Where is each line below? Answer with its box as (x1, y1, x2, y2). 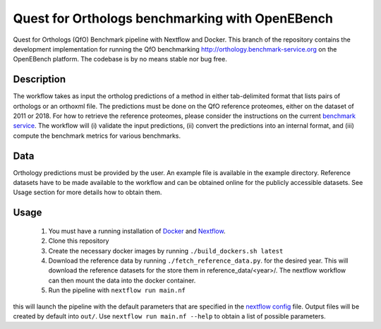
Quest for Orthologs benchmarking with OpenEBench (13, 11, 333, 26)
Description (13, 73, 66, 85)
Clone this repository (48, 237, 109, 245)
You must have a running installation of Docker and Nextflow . (48, 227, 226, 235)
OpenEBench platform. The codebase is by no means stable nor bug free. (13, 55, 227, 64)
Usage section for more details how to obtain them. (13, 188, 162, 197)
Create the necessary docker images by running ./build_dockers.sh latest (48, 246, 284, 255)
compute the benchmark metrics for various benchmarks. (13, 131, 181, 140)
